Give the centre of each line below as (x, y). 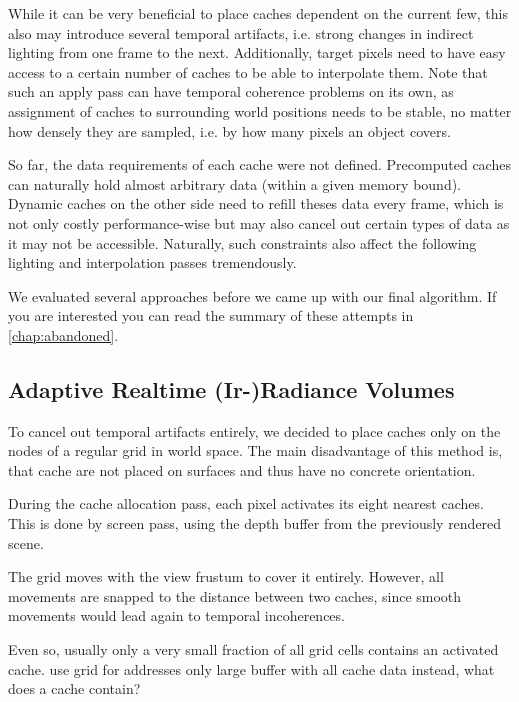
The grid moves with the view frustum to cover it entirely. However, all (226, 576)
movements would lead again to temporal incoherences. (176, 615)
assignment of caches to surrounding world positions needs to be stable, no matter (260, 110)
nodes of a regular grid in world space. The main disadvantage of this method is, (255, 450)
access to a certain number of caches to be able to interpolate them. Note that (248, 71)
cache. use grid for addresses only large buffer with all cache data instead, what (251, 668)
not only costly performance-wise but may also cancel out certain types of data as (259, 222)
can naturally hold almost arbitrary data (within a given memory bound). (235, 183)
